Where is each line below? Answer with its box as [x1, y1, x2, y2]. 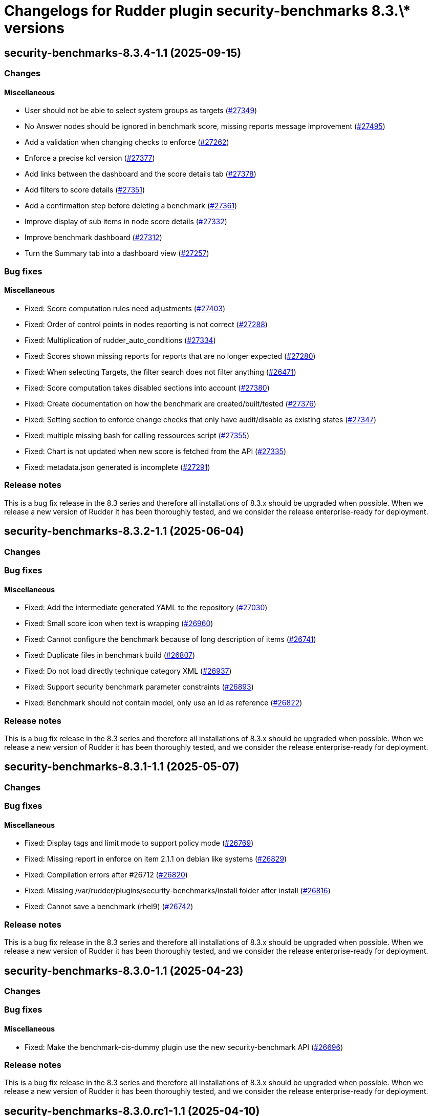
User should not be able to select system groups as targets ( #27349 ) [25, 106, 257, 115]
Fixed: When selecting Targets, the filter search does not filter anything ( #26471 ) [25, 367, 296, 376]
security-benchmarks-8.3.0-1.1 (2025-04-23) [4, 964, 244, 977]
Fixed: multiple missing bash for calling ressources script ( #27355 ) [25, 431, 250, 440]
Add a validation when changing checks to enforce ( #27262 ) [25, 138, 229, 147]
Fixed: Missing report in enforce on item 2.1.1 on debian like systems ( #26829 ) [25, 854, 287, 864]
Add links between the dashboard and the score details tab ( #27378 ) [25, 169, 256, 179]
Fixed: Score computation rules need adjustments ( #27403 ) [25, 304, 226, 313]
